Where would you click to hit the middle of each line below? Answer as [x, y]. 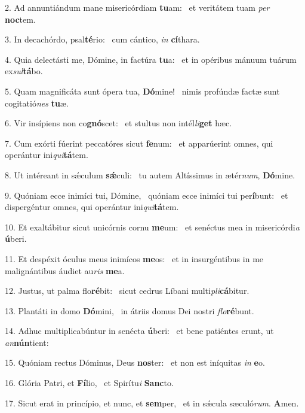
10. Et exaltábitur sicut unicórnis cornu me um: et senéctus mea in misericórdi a [152, 227]
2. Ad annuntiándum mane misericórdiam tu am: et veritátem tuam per [137, 7]
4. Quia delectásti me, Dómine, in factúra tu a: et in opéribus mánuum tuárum [151, 59]
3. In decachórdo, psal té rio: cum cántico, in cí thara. [102, 39]
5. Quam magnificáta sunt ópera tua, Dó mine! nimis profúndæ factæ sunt [142, 91]
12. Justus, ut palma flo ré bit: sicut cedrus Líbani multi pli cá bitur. [127, 291]
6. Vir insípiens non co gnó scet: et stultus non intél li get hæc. [118, 123]
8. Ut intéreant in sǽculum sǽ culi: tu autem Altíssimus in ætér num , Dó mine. [150, 174]
